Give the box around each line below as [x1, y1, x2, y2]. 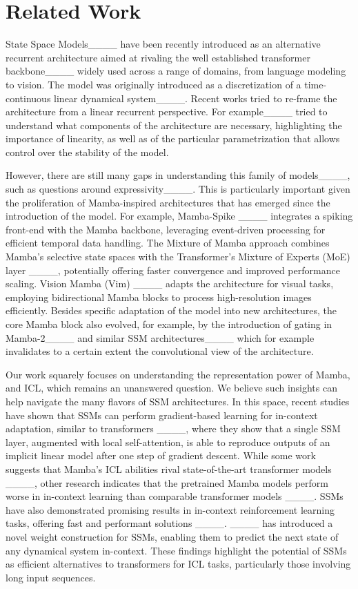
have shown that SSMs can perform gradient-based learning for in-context [6, 407, 318, 422]
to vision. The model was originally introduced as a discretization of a [6, 77, 301, 91]
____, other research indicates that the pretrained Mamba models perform [6, 475, 328, 490]
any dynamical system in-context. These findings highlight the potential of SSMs [6, 543, 347, 557]
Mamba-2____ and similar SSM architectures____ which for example [6, 330, 315, 345]
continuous [6, 90, 51, 105]
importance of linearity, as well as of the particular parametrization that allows [6, 131, 340, 146]
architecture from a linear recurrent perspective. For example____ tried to [6, 104, 328, 119]
